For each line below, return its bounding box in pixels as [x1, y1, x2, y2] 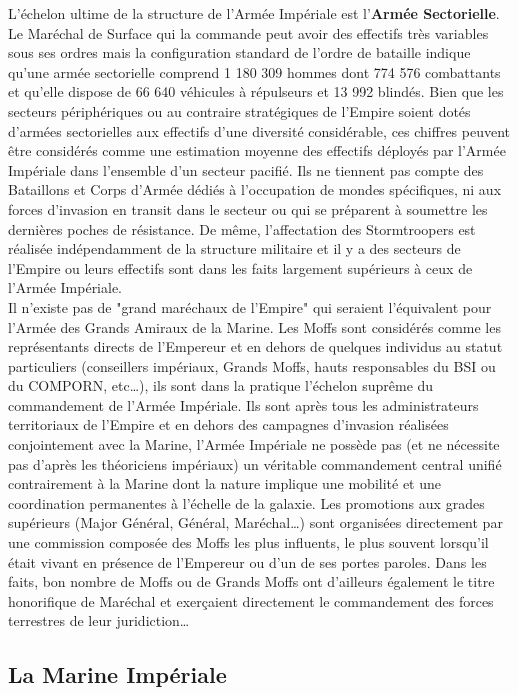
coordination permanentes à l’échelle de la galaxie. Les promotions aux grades [8, 492, 485, 513]
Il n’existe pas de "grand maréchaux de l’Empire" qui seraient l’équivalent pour [8, 296, 492, 317]
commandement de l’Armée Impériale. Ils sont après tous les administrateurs [8, 394, 479, 415]
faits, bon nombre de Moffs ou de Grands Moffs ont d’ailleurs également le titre [8, 571, 495, 592]
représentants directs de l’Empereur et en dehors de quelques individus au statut [8, 336, 503, 357]
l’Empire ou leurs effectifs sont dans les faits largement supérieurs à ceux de [8, 257, 473, 278]
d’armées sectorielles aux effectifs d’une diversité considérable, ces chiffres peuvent [8, 120, 511, 141]
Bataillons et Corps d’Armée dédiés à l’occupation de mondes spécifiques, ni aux [8, 179, 502, 200]
